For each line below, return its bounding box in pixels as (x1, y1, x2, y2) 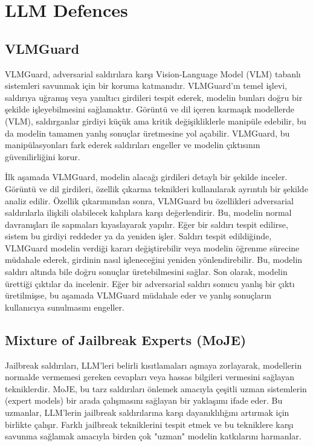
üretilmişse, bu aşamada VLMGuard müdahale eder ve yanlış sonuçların (5, 289, 272, 302)
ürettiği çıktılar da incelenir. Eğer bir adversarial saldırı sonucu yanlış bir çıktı (5, 277, 295, 289)
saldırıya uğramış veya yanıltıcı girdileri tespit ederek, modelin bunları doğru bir (5, 91, 303, 103)
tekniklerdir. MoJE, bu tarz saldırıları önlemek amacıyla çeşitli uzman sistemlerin (5, 382, 307, 395)
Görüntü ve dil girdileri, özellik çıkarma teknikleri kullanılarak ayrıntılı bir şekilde (5, 182, 308, 195)
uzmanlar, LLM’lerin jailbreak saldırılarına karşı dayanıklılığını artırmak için (5, 406, 289, 419)
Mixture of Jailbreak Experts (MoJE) (5, 330, 247, 349)
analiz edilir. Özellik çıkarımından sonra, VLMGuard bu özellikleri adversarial (5, 194, 294, 207)
